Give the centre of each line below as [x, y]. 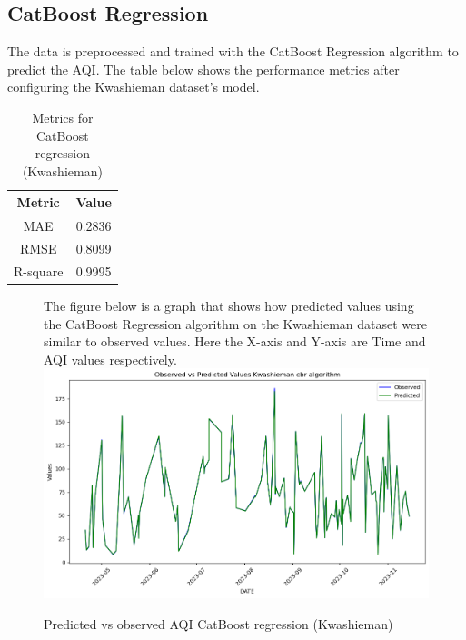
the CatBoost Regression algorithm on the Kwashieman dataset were [236, 323]
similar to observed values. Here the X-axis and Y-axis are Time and [235, 341]
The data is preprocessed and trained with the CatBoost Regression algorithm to [233, 51]
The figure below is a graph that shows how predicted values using [229, 305]
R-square [39, 270]
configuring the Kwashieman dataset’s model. [134, 87]
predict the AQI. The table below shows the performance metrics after [203, 69]
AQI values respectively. [110, 359]
